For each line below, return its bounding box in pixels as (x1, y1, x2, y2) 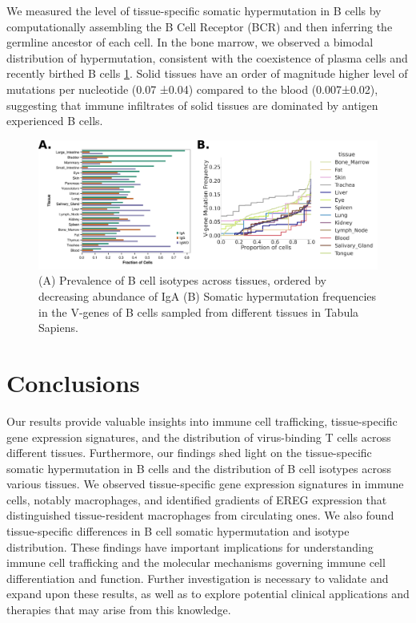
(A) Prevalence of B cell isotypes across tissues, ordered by (38, 272, 326, 289)
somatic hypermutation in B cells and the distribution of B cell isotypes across (6, 459, 391, 476)
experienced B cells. (6, 112, 103, 129)
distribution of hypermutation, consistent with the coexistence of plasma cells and (6, 49, 408, 66)
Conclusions (6, 366, 140, 398)
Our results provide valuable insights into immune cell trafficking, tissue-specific (6, 412, 398, 429)
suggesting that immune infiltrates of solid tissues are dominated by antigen (6, 96, 378, 113)
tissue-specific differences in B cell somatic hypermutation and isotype (6, 523, 350, 540)
